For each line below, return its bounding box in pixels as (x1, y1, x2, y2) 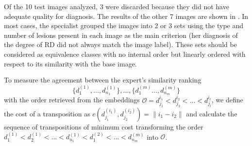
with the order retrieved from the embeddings (4, 95, 140, 105)
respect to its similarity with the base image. (4, 58, 137, 68)
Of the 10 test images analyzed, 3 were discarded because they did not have (4, 1, 229, 11)
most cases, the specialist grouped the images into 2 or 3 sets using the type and (4, 20, 244, 31)
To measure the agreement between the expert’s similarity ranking (4, 75, 202, 85)
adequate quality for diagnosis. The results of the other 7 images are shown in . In (4, 11, 249, 21)
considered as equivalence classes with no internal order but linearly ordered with (4, 49, 246, 59)
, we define (211, 95, 243, 105)
